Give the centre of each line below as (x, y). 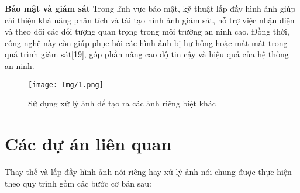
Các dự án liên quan (88, 143)
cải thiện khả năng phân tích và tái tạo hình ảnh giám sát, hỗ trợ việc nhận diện (150, 20)
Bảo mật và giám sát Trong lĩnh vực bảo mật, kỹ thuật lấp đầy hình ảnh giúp (150, 8)
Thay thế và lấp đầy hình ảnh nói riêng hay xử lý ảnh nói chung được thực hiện (148, 171)
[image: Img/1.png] (66, 85)
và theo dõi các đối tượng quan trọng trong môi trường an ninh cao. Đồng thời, (147, 31)
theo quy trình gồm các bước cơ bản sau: (78, 183)
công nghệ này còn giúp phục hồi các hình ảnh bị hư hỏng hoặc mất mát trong (146, 42)
